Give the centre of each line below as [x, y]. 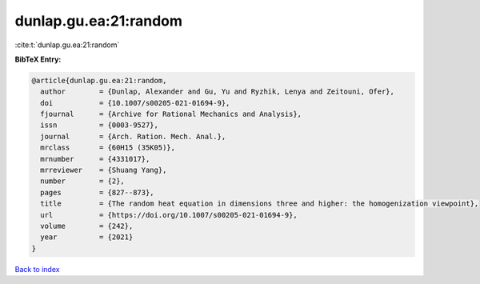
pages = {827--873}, [98, 192]
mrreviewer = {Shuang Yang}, [104, 170]
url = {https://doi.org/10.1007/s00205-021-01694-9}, [169, 215]
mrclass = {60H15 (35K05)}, [108, 148]
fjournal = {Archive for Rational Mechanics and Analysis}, [171, 114]
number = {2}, [83, 181]
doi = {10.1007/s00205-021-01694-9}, [135, 103]
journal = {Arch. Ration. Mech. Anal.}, [133, 136]
